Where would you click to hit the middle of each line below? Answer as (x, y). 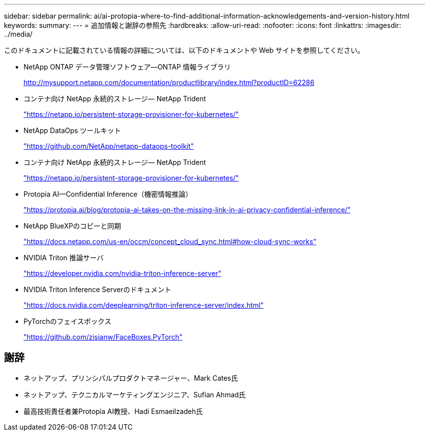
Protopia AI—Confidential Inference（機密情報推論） (108, 194)
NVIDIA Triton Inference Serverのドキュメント (97, 289)
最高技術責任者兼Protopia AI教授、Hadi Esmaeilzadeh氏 (113, 411)
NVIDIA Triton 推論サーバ (64, 258)
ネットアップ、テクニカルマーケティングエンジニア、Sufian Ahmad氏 (135, 394)
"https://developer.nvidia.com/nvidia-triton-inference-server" (122, 273)
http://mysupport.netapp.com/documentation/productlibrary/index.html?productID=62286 (169, 82)
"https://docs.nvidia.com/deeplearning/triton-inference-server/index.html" (144, 305)
